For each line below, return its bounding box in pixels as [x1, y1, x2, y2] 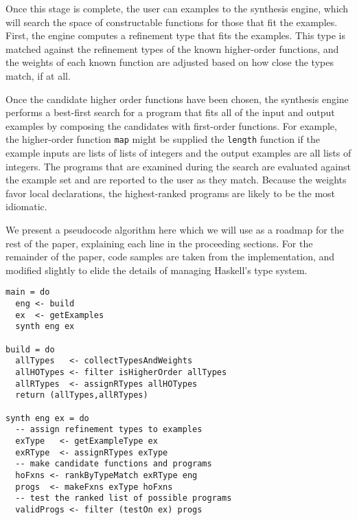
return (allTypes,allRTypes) [15, 390, 148, 400]
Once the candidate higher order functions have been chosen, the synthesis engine [5, 91, 349, 106]
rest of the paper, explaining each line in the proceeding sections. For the [5, 236, 313, 250]
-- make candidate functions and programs [15, 459, 212, 469]
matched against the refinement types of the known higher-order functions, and [5, 41, 339, 56]
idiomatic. [5, 199, 47, 214]
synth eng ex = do [5, 413, 89, 423]
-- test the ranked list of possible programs [15, 493, 232, 504]
